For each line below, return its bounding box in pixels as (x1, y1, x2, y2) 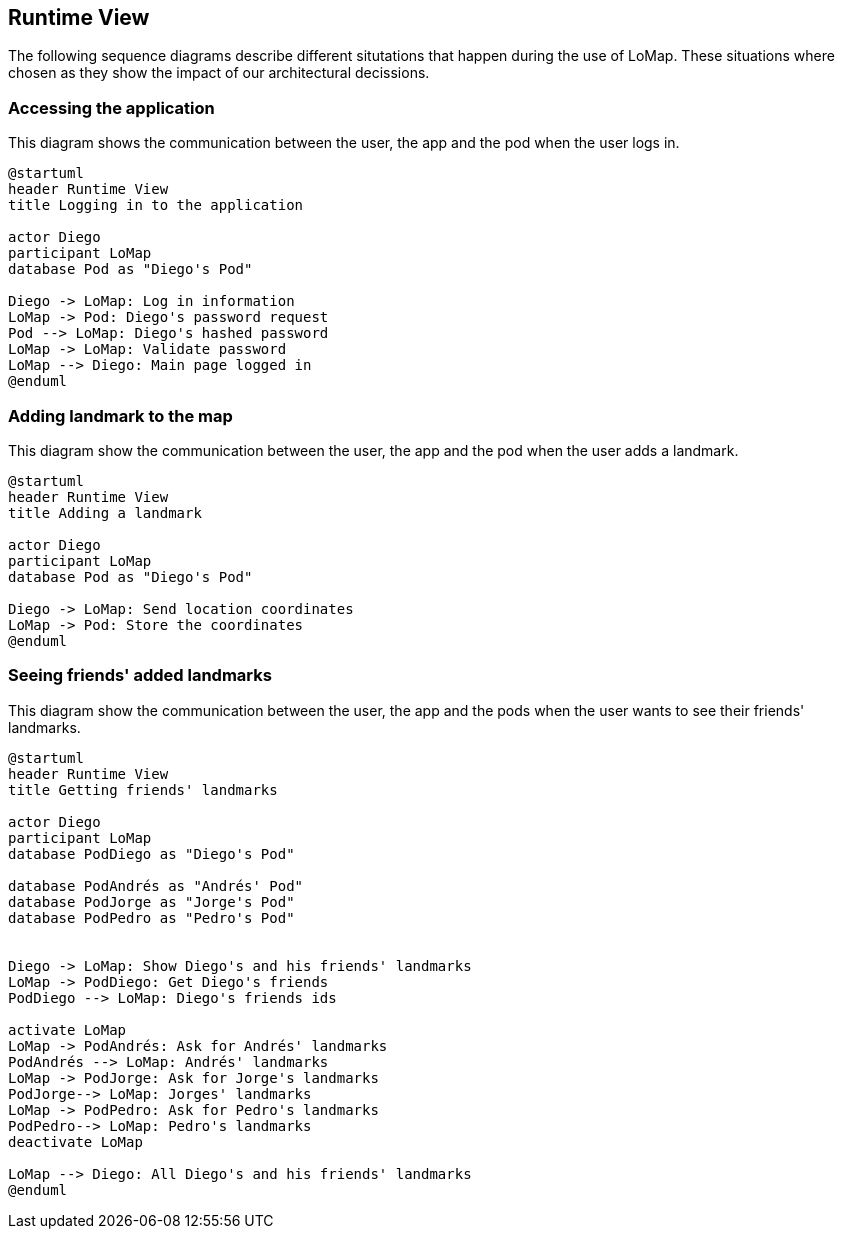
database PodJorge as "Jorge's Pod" (8, 893, 295, 910)
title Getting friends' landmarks (8, 781, 278, 798)
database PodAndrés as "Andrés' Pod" (8, 877, 304, 894)
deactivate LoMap (8, 1133, 143, 1150)
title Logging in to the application (8, 197, 304, 214)
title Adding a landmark (8, 504, 202, 521)
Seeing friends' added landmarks (8, 665, 272, 686)
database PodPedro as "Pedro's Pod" (8, 909, 295, 926)
